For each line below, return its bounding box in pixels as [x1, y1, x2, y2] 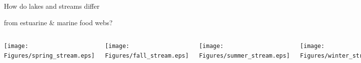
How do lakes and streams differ [4, 1, 100, 11]
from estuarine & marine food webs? [4, 17, 113, 27]
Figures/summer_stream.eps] [199, 52, 290, 59]
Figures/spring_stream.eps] [4, 52, 95, 59]
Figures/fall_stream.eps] [105, 52, 189, 59]
